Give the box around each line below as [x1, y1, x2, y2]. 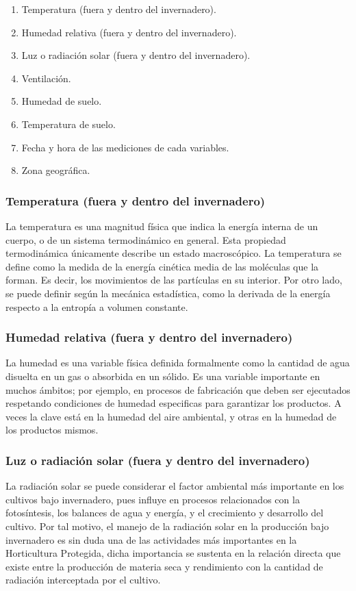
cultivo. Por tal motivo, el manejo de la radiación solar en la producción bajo [5, 518, 329, 533]
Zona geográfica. [21, 163, 90, 177]
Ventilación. [21, 71, 71, 85]
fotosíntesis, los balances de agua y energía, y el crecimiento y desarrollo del [5, 505, 324, 520]
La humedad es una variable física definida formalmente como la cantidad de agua [5, 355, 350, 370]
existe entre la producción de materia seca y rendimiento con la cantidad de [5, 559, 323, 573]
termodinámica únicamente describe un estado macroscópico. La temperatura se [5, 246, 342, 260]
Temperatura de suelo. [21, 116, 116, 131]
